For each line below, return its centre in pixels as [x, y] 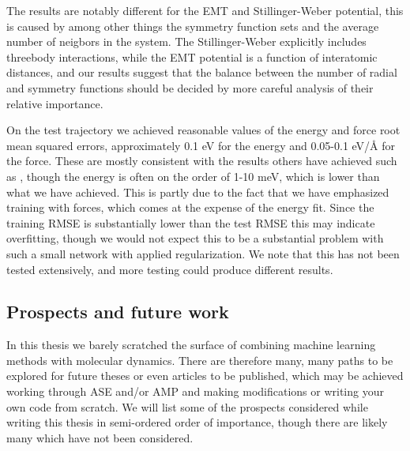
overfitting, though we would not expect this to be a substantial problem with [195, 238]
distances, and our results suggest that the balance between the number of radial [202, 72]
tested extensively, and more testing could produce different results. [170, 269]
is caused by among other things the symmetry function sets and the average [193, 26]
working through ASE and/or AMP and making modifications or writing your [195, 391]
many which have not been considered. [100, 437]
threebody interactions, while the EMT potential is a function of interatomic [192, 56]
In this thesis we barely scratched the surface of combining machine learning [191, 345]
